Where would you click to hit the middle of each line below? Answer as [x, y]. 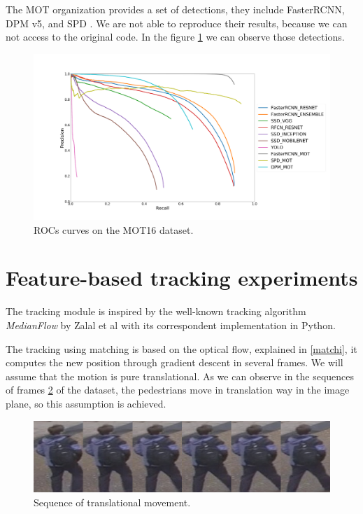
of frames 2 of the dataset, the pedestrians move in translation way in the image [178, 390]
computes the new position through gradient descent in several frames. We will [175, 362]
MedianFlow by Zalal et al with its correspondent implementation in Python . [171, 325]
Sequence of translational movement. [112, 502]
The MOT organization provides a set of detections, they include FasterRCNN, [175, 9]
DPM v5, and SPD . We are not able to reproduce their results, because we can [177, 23]
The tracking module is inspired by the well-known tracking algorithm [156, 311]
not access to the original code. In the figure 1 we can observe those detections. [175, 37]
